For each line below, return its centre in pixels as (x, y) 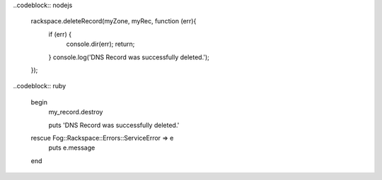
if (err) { (60, 34)
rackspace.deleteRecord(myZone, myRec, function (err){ (114, 21)
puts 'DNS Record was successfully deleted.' (114, 125)
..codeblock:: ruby (40, 86)
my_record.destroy (76, 112)
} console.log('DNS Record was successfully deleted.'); (129, 57)
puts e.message (72, 148)
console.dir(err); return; (100, 44)
